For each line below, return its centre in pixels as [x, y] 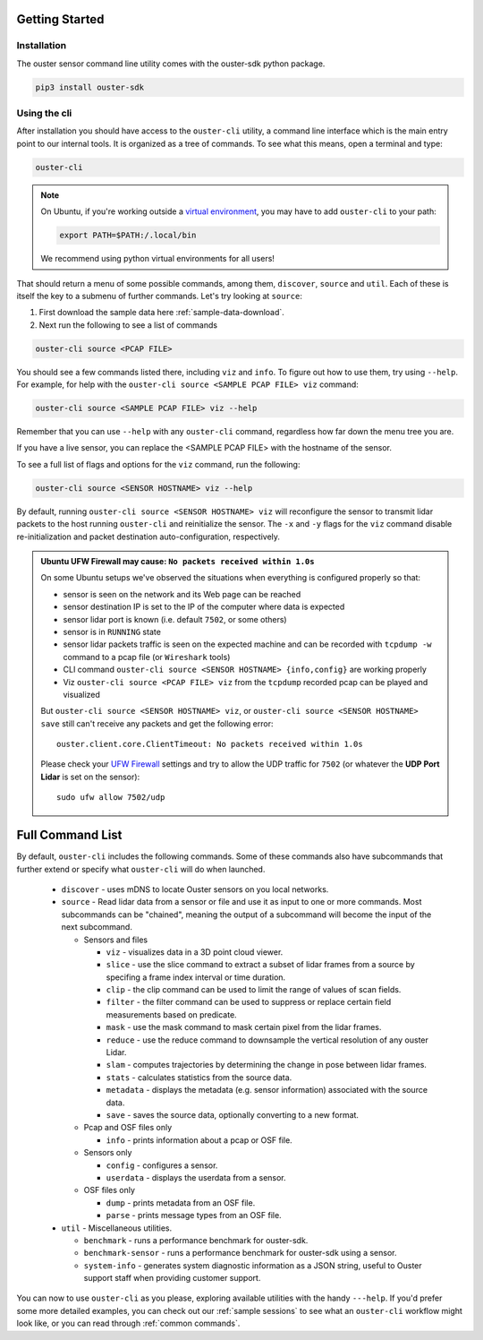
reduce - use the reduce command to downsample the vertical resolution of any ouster [267, 1040]
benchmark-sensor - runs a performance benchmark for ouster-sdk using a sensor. [240, 1253]
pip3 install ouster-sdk [90, 87]
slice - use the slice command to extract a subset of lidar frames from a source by [260, 965]
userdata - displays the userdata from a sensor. [196, 1177]
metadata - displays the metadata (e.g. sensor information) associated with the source [267, 1090]
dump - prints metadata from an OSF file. [181, 1203]
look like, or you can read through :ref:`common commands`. [128, 1323]
